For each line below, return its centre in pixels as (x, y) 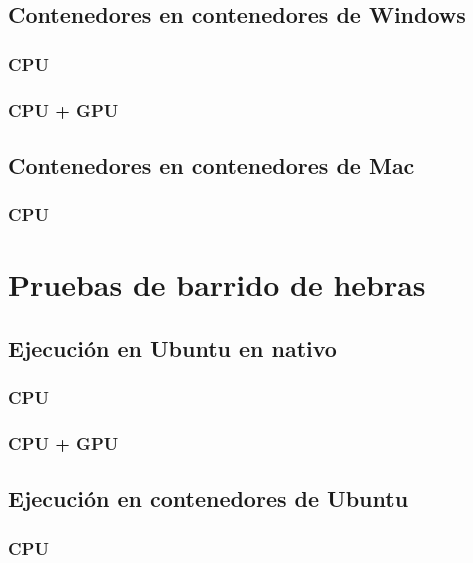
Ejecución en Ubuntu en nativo (172, 347)
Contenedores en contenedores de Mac (211, 164)
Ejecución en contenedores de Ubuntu (208, 498)
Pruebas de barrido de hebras (217, 284)
